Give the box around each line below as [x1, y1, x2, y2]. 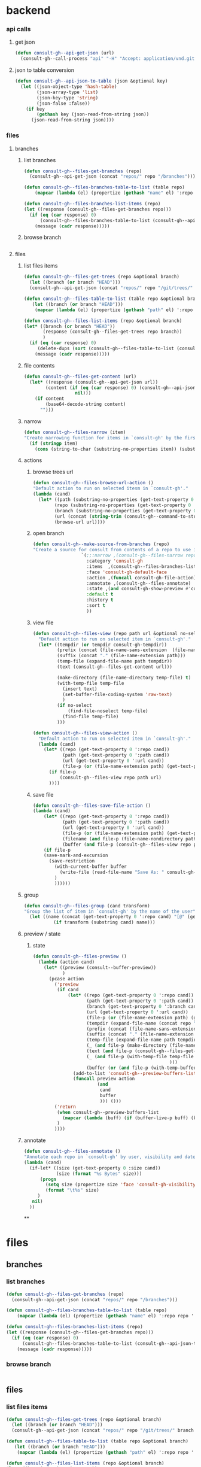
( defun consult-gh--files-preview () [32, 953, 127, 959]
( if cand [56, 987, 79, 993]
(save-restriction [48, 858, 95, 864]
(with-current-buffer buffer [54, 864, 127, 870]
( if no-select [56, 703, 92, 709]
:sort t [86, 603, 106, 609]
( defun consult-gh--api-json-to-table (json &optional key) [14, 78, 168, 84]
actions [23, 457, 42, 464]
